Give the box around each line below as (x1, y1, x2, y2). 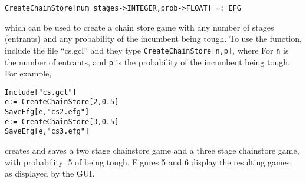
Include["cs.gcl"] (5, 88, 77, 97)
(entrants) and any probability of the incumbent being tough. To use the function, (5, 32, 302, 45)
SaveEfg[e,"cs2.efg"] (5, 108, 90, 117)
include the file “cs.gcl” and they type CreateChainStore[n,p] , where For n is (5, 44, 289, 56)
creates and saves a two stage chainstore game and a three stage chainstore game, (5, 144, 300, 157)
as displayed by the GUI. (5, 167, 95, 179)
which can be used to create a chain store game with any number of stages (5, 21, 274, 33)
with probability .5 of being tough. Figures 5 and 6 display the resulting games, (5, 155, 292, 168)
